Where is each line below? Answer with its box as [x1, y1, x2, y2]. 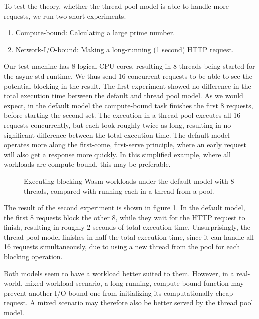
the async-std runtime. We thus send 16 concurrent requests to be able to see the [4, 70, 252, 81]
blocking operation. [4, 251, 63, 262]
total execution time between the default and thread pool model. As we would [4, 90, 243, 101]
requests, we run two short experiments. [4, 10, 126, 21]
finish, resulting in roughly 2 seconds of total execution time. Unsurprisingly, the [4, 222, 251, 232]
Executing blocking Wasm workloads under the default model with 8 [24, 175, 234, 186]
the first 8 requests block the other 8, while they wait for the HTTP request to [4, 212, 245, 222]
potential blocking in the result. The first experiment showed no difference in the [4, 80, 251, 91]
